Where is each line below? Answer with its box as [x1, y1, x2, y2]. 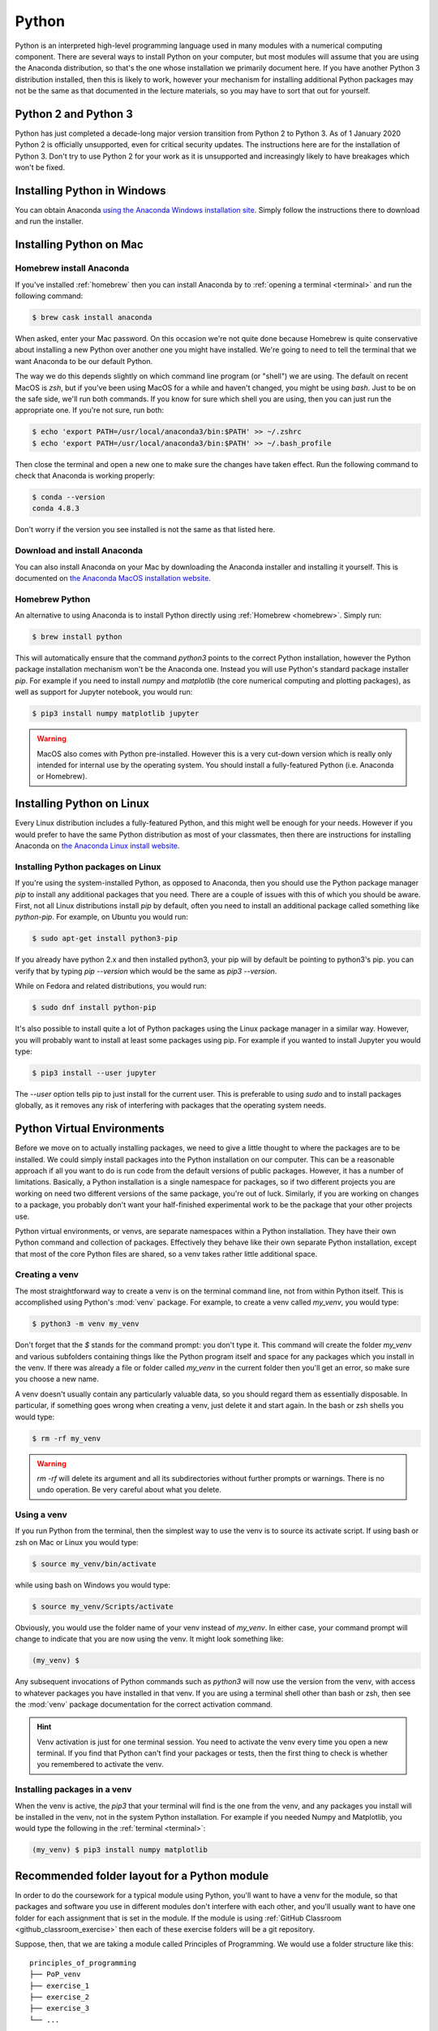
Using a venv [15, 1509, 68, 1521]
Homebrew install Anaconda [15, 262, 130, 274]
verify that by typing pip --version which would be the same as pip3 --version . [15, 966, 277, 976]
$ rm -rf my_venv [32, 1434, 101, 1443]
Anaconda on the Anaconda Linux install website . [15, 841, 180, 851]
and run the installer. [15, 216, 84, 227]
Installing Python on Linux [15, 797, 150, 811]
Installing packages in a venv [15, 1784, 132, 1795]
